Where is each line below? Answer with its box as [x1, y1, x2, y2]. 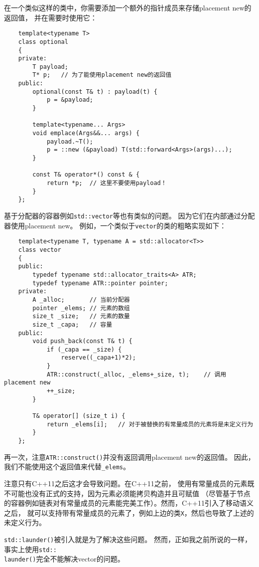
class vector [18, 246, 61, 253]
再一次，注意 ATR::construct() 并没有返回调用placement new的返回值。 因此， [4, 451, 255, 462]
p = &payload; [46, 96, 93, 104]
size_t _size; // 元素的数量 [32, 313, 130, 320]
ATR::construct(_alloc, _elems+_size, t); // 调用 [46, 371, 227, 378]
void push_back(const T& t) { [32, 338, 132, 345]
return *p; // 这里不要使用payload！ [46, 180, 167, 187]
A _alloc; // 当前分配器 [32, 296, 130, 303]
